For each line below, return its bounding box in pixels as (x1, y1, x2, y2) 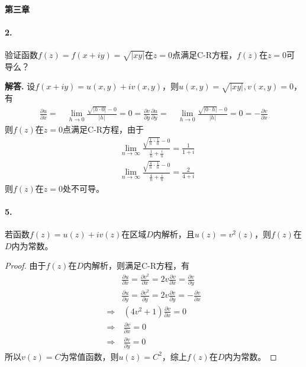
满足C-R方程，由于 (71, 123, 144, 135)
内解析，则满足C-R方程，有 (83, 259, 190, 272)
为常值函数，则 (60, 350, 119, 362)
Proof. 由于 (5, 259, 46, 272)
